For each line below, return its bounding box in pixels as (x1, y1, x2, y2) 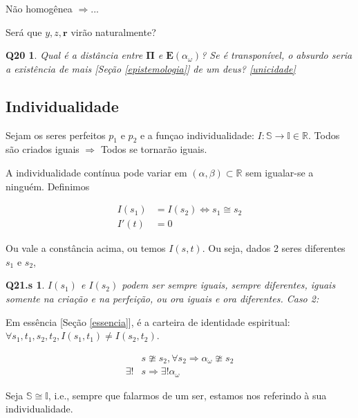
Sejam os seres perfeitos (6, 127, 106, 142)
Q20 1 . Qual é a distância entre (6, 48, 143, 62)
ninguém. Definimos (6, 179, 90, 193)
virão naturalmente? (70, 24, 156, 39)
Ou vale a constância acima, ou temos (6, 241, 166, 255)
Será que (6, 24, 42, 39)
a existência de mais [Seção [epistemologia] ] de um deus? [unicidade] (6, 61, 296, 75)
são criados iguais (6, 142, 79, 156)
